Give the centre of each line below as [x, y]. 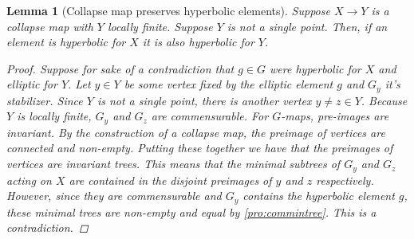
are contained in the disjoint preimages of [170, 180]
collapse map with [50, 26]
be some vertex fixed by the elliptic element [229, 84]
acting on [29, 180]
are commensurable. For [210, 116]
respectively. [345, 180]
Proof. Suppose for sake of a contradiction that [120, 68]
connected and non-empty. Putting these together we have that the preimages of [200, 148]
